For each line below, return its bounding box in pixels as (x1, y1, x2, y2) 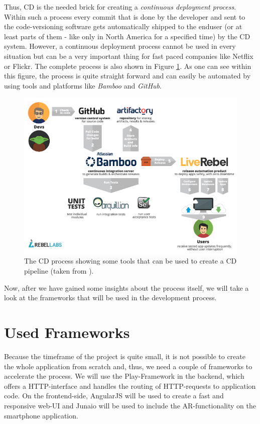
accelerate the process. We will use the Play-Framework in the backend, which (4, 371, 244, 381)
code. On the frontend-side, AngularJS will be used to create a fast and (4, 390, 224, 401)
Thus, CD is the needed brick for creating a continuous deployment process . (4, 2, 236, 12)
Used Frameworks (4, 322, 130, 343)
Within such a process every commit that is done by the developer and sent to (4, 11, 245, 22)
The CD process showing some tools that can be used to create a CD (24, 256, 237, 266)
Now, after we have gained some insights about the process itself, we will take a (4, 282, 249, 293)
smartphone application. (4, 410, 78, 420)
